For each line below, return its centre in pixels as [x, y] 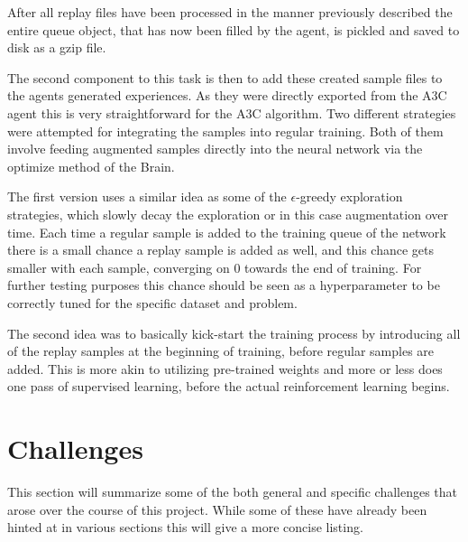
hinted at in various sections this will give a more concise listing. [185, 527]
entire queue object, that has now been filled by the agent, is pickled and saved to [234, 29]
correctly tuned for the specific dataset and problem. [152, 302]
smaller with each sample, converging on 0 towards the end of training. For [215, 267]
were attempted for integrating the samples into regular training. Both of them [225, 131]
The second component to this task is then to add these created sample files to [225, 77]
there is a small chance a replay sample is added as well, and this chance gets [221, 250]
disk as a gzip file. [57, 47]
